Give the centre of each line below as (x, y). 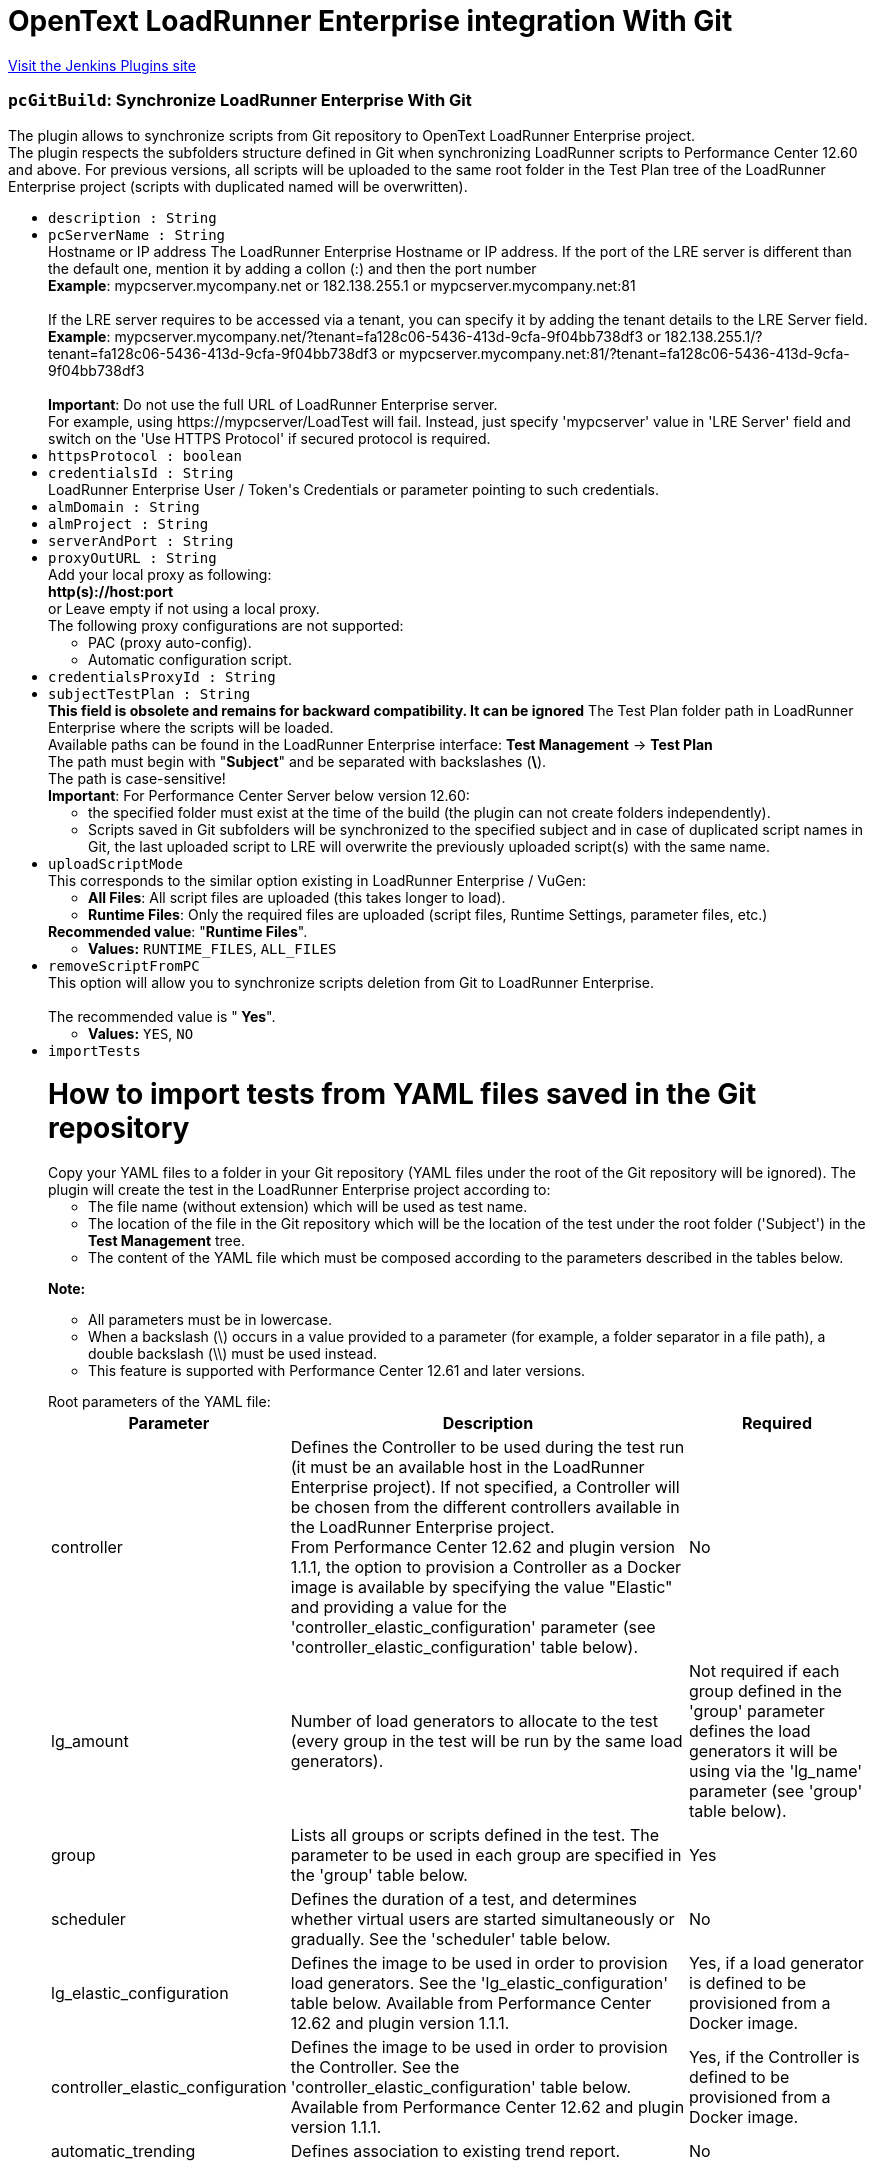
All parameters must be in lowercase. (210, 1319)
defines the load (750, 1731)
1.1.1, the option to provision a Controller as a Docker (486, 1567)
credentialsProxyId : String (162, 676)
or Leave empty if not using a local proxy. (184, 608)
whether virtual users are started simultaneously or (482, 1919)
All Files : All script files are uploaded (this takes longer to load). (297, 897)
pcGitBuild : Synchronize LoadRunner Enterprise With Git (240, 100)
